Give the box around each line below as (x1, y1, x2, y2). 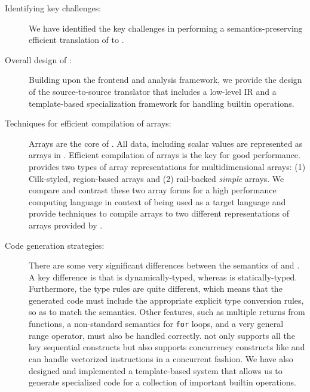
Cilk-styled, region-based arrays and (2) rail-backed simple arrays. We (29, 172, 284, 184)
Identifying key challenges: (5, 2, 102, 14)
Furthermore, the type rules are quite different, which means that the (29, 282, 283, 295)
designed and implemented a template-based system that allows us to (29, 364, 283, 376)
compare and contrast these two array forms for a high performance (29, 184, 277, 196)
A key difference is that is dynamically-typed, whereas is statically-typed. (29, 270, 297, 283)
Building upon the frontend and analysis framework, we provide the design (29, 73, 302, 86)
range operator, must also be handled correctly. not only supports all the (29, 329, 295, 341)
